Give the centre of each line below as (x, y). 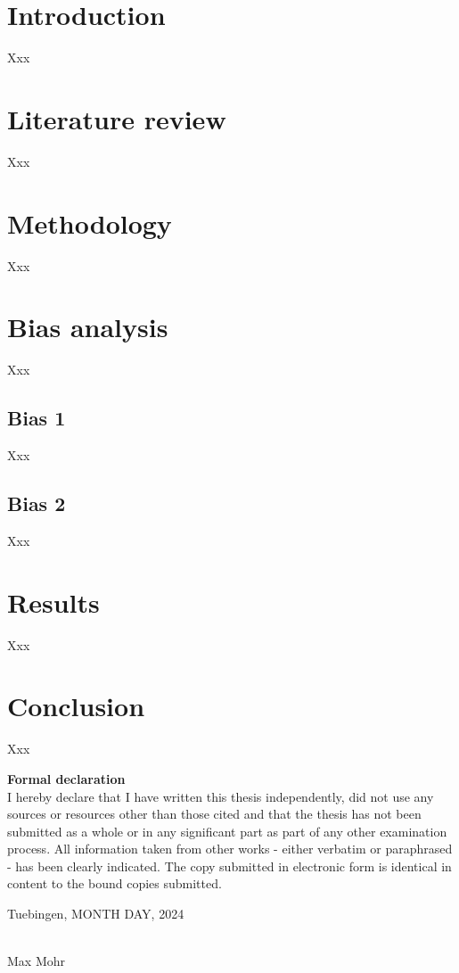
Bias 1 (37, 418)
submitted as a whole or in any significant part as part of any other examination (227, 831)
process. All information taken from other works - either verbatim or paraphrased (230, 849)
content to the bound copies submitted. (115, 883)
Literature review (117, 118)
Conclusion (76, 706)
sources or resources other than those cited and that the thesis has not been (214, 814)
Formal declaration (66, 778)
